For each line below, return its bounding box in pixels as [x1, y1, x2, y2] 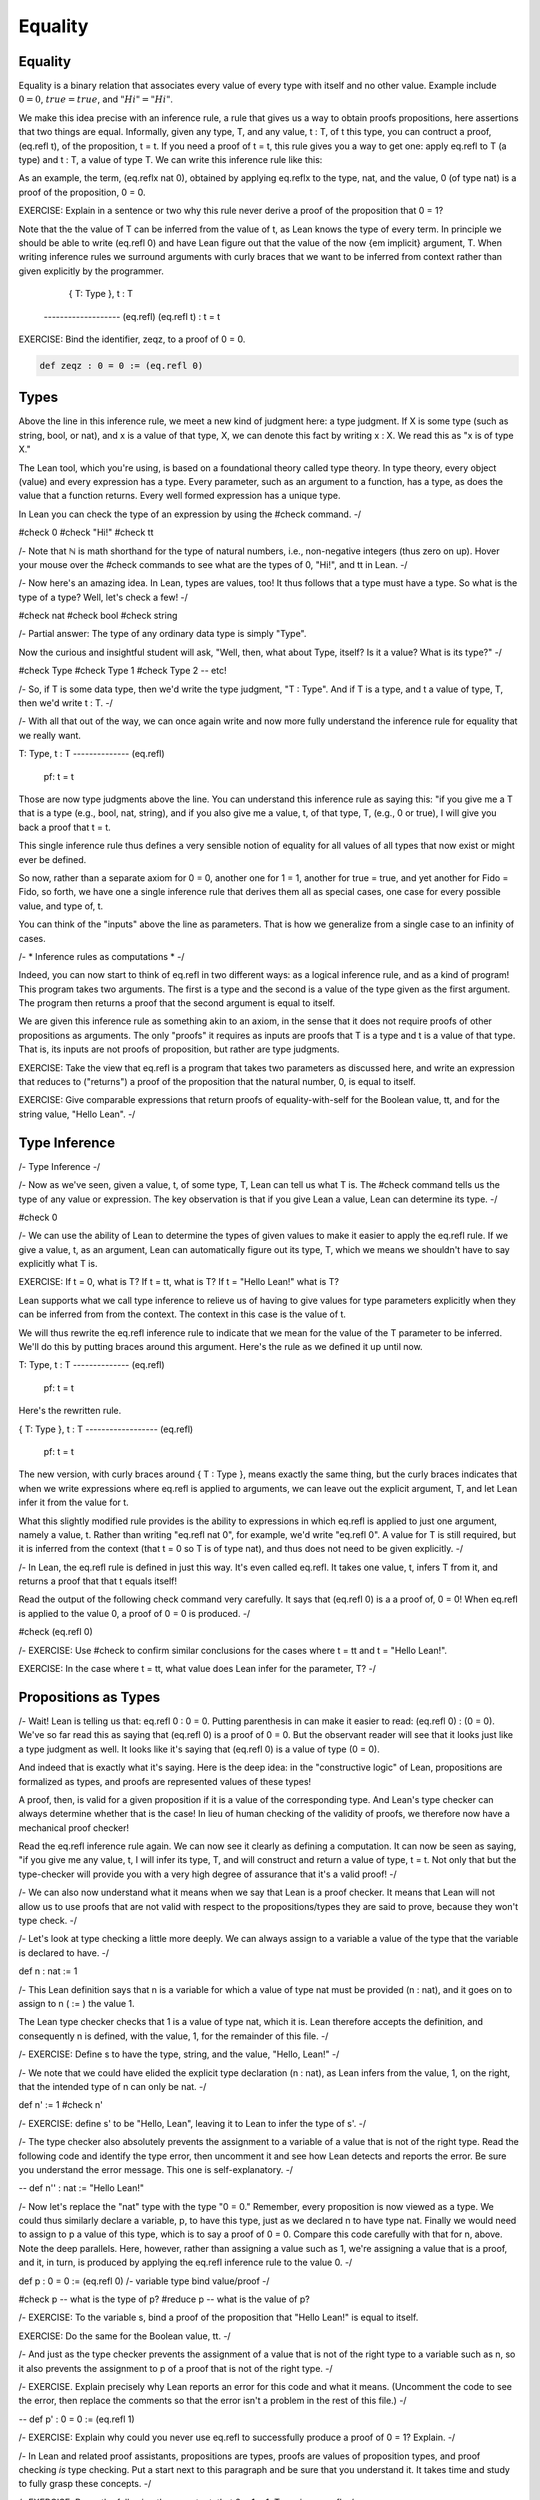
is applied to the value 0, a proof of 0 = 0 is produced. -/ [18, 1607, 251, 1619]
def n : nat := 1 [18, 1965, 78, 1977]
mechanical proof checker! [18, 1821, 130, 1834]
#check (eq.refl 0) [18, 1626, 94, 1638]
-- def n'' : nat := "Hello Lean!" [18, 2182, 145, 2194]
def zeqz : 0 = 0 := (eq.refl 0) [39, 360, 204, 371]
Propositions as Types [18, 1688, 160, 1705]
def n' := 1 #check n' [18, 2099, 104, 2111]
